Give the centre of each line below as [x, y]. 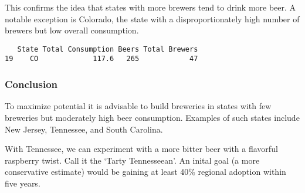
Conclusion [31, 84]
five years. [23, 183]
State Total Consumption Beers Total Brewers [108, 49]
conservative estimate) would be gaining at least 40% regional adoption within [145, 172]
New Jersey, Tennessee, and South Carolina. [84, 129]
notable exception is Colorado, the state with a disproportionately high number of [152, 18]
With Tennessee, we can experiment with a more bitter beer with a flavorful [141, 149]
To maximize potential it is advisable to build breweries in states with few [138, 106]
